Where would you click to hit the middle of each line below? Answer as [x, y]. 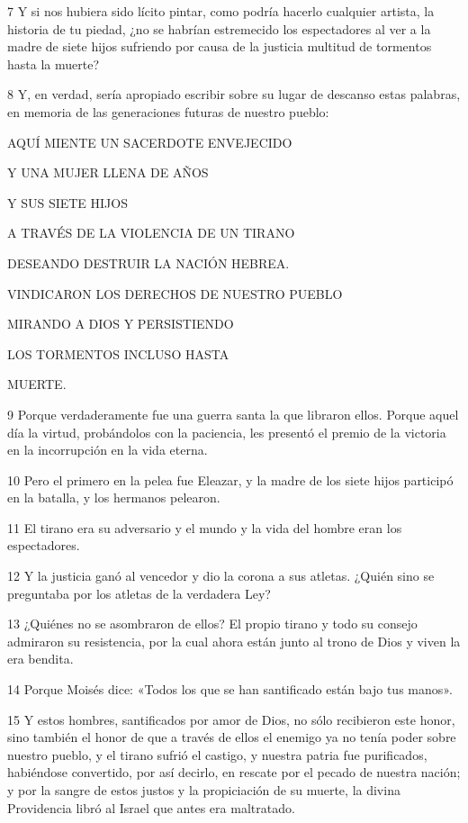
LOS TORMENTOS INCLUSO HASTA [118, 353]
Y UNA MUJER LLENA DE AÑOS [108, 172]
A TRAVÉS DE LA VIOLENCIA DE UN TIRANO [151, 233]
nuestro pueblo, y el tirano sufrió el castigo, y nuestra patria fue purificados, [217, 754]
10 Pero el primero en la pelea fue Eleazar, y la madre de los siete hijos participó [230, 479]
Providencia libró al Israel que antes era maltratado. [151, 807]
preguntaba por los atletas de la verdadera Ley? [139, 593]
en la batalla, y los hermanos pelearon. [114, 497]
